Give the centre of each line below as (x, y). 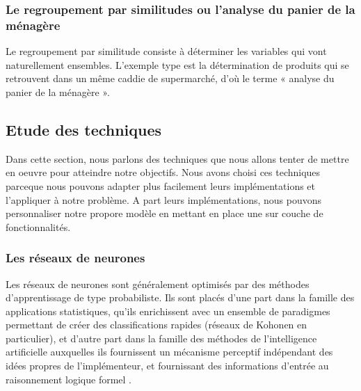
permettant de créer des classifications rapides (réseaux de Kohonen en (157, 325)
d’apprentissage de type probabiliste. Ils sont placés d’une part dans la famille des (180, 297)
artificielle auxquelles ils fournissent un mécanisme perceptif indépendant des (169, 352)
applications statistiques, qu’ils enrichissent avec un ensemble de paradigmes (168, 311)
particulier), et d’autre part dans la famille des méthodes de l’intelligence (161, 338)
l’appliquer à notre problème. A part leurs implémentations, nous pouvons (163, 199)
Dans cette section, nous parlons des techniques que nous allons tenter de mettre (177, 158)
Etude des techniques (84, 129)
